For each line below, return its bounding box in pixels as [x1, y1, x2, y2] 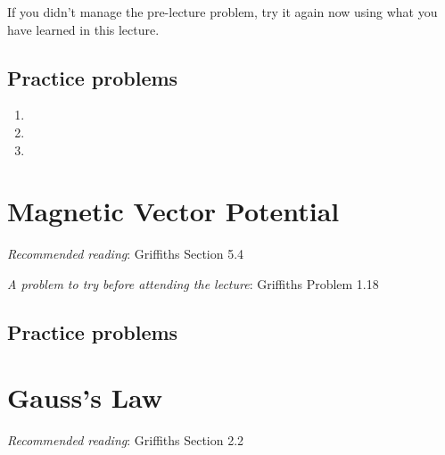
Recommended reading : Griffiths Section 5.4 [7, 244, 244, 263]
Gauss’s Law [7, 379, 163, 416]
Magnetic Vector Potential [7, 193, 340, 229]
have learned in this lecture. [7, 20, 160, 38]
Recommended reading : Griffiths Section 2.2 [7, 431, 244, 450]
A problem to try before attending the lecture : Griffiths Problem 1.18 [7, 274, 379, 293]
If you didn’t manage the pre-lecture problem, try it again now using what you [7, 3, 438, 21]
